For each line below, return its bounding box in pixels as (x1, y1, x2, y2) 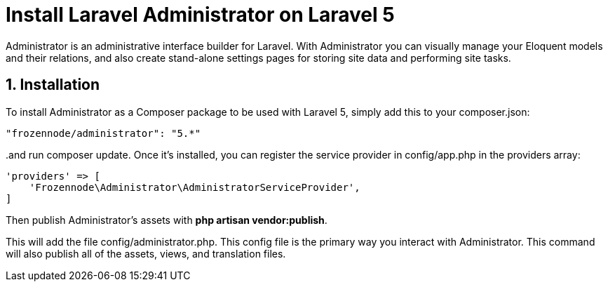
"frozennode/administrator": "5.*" (6, 127, 201, 139)
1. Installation (6, 76, 100, 94)
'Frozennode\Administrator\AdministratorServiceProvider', (29, 181, 360, 193)
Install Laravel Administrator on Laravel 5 (6, 3, 395, 27)
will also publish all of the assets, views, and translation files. (6, 247, 286, 260)
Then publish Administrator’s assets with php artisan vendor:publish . (6, 213, 327, 226)
